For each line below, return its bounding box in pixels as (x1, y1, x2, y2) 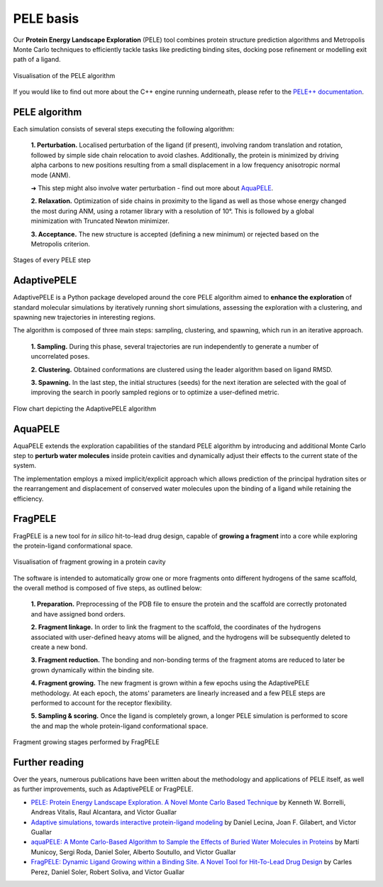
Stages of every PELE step (13, 256, 91, 264)
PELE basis (13, 11, 79, 26)
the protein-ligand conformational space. (13, 541, 133, 550)
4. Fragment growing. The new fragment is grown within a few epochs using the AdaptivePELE (30, 679, 310, 687)
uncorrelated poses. (30, 352, 90, 361)
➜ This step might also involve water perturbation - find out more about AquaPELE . (30, 183, 274, 192)
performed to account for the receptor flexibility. (30, 698, 172, 707)
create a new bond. (30, 643, 88, 651)
